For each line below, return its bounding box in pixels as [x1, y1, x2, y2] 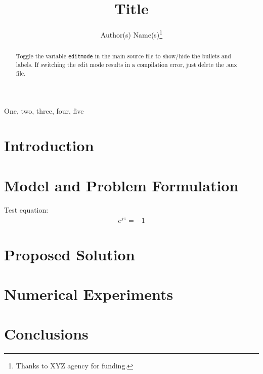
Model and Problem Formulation [4, 175, 239, 195]
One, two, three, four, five [4, 105, 84, 116]
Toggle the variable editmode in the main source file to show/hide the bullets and [16, 52, 231, 60]
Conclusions [4, 323, 89, 344]
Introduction [4, 135, 94, 156]
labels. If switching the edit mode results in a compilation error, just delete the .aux [16, 60, 237, 69]
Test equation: [4, 204, 49, 215]
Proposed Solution [4, 244, 135, 264]
